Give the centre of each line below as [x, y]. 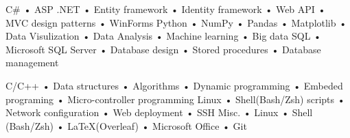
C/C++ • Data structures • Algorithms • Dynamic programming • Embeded [174, 85]
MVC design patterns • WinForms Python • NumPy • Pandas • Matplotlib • [176, 22]
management [32, 63]
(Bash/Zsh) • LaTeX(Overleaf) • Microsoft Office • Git [126, 125]
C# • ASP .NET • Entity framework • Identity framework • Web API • [166, 9]
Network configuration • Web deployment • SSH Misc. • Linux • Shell [159, 112]
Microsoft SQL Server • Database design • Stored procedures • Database [163, 49]
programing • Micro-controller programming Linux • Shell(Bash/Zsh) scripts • [175, 99]
